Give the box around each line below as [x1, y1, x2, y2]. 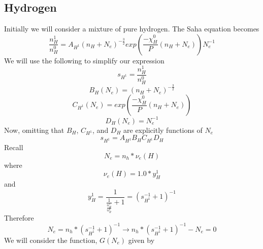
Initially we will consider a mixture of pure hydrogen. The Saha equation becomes [4, 23, 259, 34]
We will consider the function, [4, 234, 97, 245]
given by [128, 234, 155, 245]
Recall [4, 142, 23, 153]
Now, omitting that [4, 124, 64, 135]
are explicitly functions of [123, 124, 203, 135]
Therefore [4, 212, 34, 223]
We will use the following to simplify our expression [4, 55, 165, 65]
